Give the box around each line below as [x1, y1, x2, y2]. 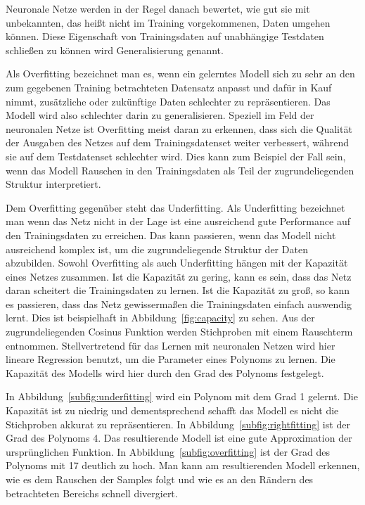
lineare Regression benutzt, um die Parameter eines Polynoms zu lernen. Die [6, 352, 335, 366]
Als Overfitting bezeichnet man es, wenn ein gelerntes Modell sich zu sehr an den [6, 66, 355, 81]
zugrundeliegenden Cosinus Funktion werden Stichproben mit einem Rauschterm [6, 324, 353, 339]
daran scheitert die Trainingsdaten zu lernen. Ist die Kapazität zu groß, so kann [6, 283, 350, 298]
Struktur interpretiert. [6, 177, 101, 191]
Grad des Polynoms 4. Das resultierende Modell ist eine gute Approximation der [6, 430, 352, 445]
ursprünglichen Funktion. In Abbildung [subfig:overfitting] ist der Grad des [6, 444, 331, 459]
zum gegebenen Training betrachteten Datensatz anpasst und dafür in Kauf [6, 79, 332, 94]
